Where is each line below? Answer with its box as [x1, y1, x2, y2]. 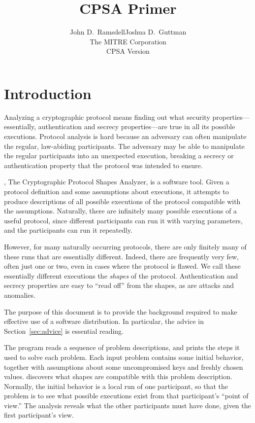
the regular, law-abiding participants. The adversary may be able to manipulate [4, 141, 245, 151]
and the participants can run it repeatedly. [4, 225, 132, 235]
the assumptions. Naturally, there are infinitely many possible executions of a [4, 206, 237, 216]
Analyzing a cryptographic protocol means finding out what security [4, 111, 210, 122]
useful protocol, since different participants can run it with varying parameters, [4, 215, 243, 225]
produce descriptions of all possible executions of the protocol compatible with [4, 196, 241, 206]
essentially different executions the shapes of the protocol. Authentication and [4, 270, 238, 281]
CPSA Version [106, 46, 150, 56]
